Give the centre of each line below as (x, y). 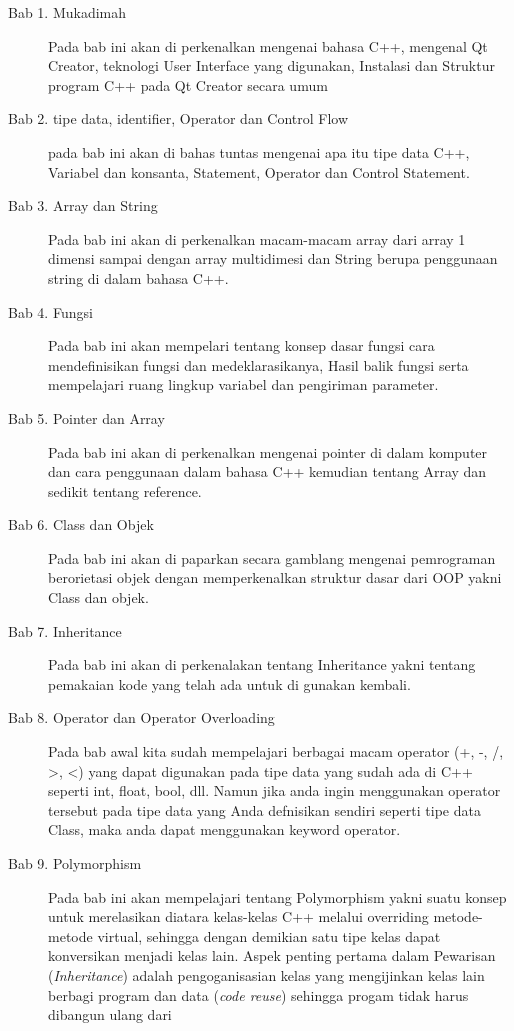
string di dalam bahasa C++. (138, 277)
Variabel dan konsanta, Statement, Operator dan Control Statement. (259, 171)
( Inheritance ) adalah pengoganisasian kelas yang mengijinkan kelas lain (266, 974)
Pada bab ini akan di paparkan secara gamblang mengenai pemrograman (272, 557)
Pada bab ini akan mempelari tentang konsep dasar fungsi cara (241, 345)
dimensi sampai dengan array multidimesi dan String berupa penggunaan (273, 258)
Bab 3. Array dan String (83, 205)
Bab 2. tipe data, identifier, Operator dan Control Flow (178, 118)
